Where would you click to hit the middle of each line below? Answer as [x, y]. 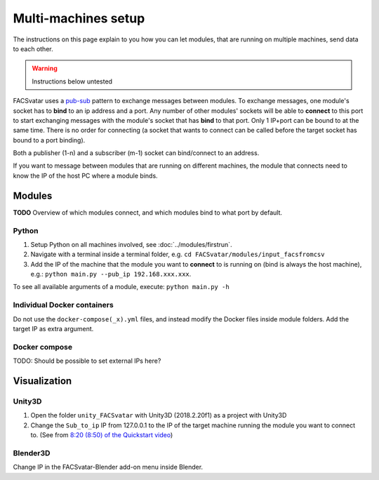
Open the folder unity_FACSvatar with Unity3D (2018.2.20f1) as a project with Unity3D [159, 415]
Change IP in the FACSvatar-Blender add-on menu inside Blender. [108, 467]
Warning [45, 68]
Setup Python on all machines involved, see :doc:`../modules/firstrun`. [131, 244]
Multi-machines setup [79, 18]
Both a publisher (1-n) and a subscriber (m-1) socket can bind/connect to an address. [136, 153]
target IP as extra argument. [53, 328]
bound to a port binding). [49, 140]
